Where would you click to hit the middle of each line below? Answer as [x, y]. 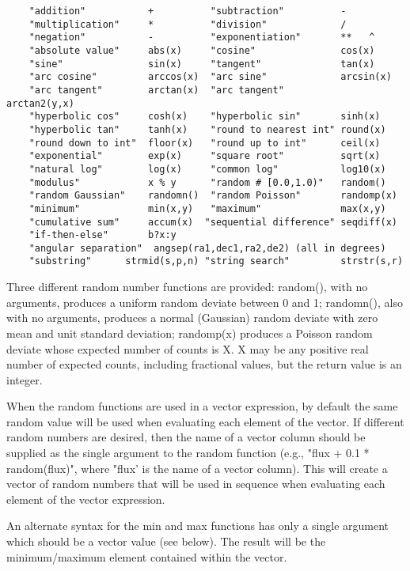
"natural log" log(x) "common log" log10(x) [207, 169]
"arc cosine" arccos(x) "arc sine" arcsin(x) [210, 77]
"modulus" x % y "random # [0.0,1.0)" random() [207, 182]
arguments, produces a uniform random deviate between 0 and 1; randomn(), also [205, 302]
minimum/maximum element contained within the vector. [147, 556]
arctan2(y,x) [40, 103]
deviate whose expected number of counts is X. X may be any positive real [188, 348]
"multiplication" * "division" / [188, 24]
